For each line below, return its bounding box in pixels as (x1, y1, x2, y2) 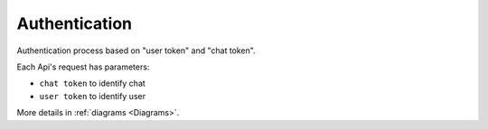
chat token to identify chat (39, 78, 146, 89)
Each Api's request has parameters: (16, 61, 150, 72)
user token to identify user (39, 90, 146, 101)
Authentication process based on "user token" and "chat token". (16, 45, 257, 56)
